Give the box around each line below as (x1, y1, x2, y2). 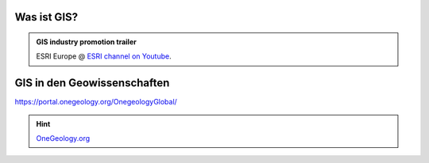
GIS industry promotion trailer (36, 37, 137, 47)
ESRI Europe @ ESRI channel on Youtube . (36, 51, 172, 61)
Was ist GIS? (14, 10, 79, 24)
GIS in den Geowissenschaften (14, 76, 170, 90)
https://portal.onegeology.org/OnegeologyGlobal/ (14, 97, 178, 107)
